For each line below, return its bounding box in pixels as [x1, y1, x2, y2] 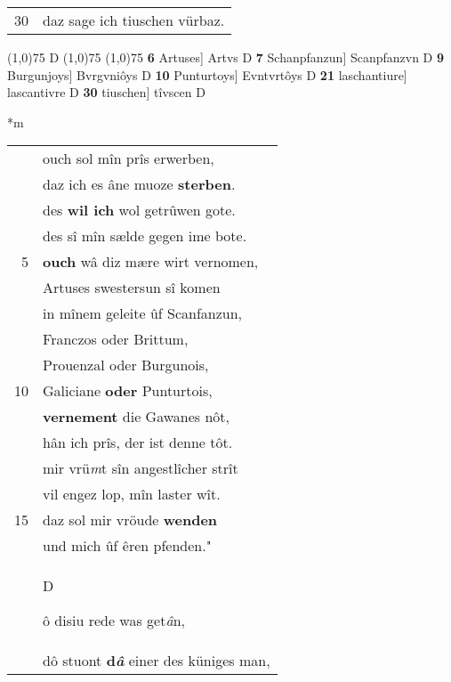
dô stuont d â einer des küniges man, [43, 650, 270, 671]
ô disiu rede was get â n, [43, 610, 185, 631]
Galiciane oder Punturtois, [43, 380, 213, 402]
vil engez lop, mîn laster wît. [43, 483, 221, 505]
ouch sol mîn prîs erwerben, [43, 148, 214, 169]
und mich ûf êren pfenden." [43, 535, 212, 556]
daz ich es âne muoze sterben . [43, 174, 236, 195]
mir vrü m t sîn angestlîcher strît [43, 458, 238, 479]
